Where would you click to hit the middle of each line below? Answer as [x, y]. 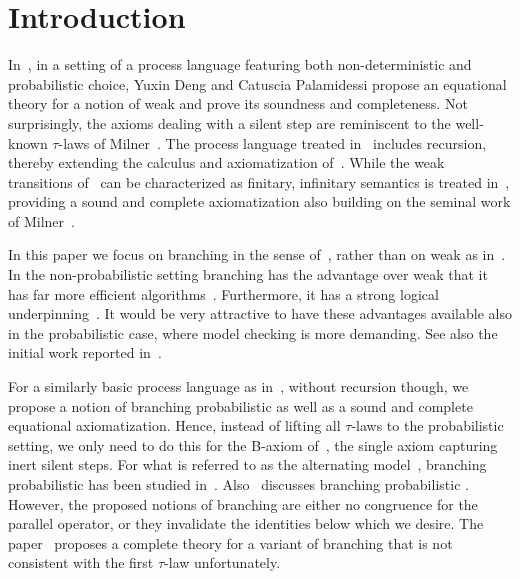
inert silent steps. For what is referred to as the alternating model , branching [247, 464]
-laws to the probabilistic [427, 425]
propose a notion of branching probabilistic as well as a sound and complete [240, 405]
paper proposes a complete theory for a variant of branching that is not [230, 542]
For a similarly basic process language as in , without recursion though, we [238, 386]
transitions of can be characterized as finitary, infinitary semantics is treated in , [259, 181]
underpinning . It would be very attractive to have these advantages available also [260, 313]
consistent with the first [81, 562]
